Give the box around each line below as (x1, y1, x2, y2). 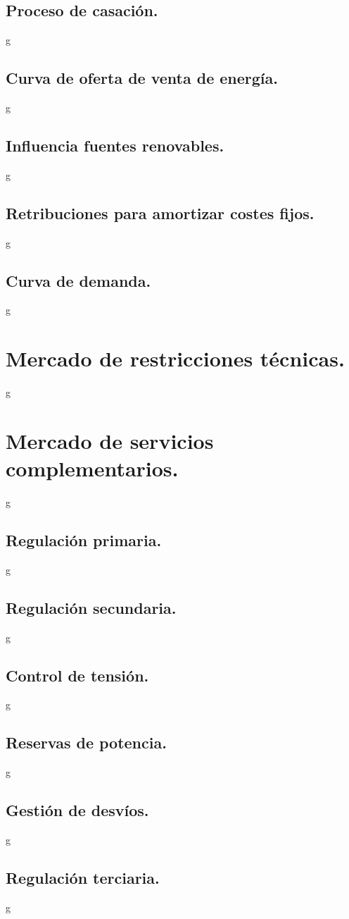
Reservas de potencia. (6, 732, 167, 753)
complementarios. (6, 454, 179, 483)
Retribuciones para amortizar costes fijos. (6, 202, 315, 223)
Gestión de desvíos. (6, 799, 149, 821)
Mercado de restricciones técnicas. (6, 344, 345, 373)
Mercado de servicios (6, 426, 214, 455)
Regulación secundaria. (6, 596, 177, 618)
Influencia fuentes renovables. (6, 134, 224, 156)
